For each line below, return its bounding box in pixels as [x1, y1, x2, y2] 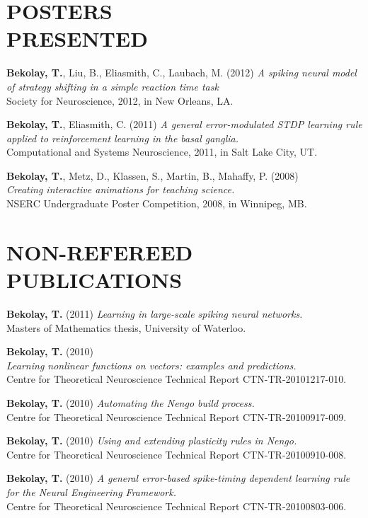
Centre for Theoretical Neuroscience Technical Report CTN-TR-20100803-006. [6, 498, 347, 513]
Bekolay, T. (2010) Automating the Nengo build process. [6, 395, 255, 410]
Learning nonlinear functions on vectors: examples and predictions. [6, 357, 297, 372]
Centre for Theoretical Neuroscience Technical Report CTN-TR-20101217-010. [6, 372, 347, 386]
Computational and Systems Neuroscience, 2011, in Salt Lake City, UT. [6, 144, 318, 159]
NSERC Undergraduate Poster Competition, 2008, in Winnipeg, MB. [6, 196, 307, 211]
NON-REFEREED [6, 237, 193, 266]
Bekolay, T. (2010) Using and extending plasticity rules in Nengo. [6, 433, 297, 448]
